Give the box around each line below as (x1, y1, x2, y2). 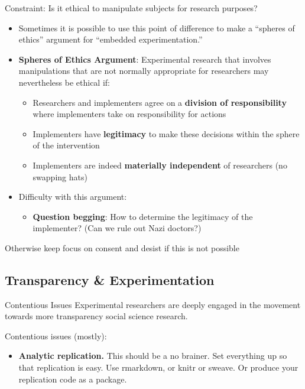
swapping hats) (33, 170, 87, 183)
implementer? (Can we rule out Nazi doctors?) (33, 222, 202, 234)
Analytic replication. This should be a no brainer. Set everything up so (18, 349, 287, 362)
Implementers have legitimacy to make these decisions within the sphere (33, 127, 300, 140)
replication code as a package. (18, 372, 127, 385)
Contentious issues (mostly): (5, 329, 107, 342)
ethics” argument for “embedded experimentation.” (18, 33, 203, 46)
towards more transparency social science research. (5, 310, 188, 322)
